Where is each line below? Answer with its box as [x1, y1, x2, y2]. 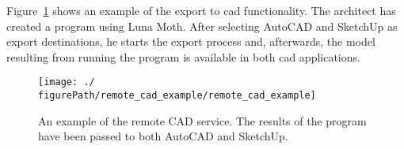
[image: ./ [38, 76, 95, 88]
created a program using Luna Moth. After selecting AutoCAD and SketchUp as [6, 17, 398, 34]
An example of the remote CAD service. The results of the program [38, 112, 367, 129]
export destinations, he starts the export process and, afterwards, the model [6, 33, 375, 50]
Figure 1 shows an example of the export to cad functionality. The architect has [6, 2, 396, 18]
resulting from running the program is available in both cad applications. [6, 48, 360, 65]
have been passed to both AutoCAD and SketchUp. [38, 128, 288, 144]
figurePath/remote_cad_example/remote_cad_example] [38, 90, 316, 102]
